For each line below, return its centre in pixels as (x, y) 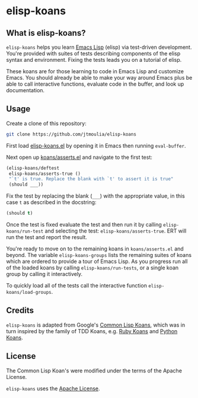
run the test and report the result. (47, 237)
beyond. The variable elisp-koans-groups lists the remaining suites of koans (99, 255)
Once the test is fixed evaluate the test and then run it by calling (84, 225)
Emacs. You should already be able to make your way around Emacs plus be (99, 78)
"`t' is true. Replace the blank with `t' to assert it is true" (91, 179)
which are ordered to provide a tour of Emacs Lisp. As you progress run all (97, 261)
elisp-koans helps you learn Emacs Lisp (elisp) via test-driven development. (99, 47)
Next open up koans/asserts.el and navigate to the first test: (79, 157)
